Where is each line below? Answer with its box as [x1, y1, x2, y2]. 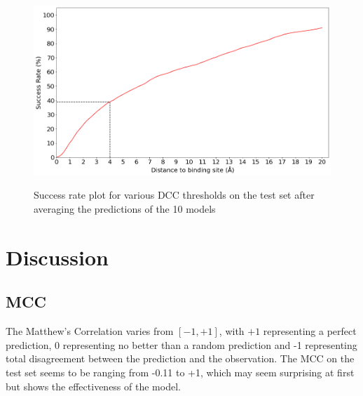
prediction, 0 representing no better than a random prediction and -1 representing [6, 337, 357, 352]
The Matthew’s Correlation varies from [6, 324, 174, 338]
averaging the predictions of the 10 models [34, 201, 216, 216]
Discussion [6, 242, 109, 271]
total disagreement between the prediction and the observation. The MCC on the [6, 351, 355, 366]
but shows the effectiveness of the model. [6, 378, 181, 393]
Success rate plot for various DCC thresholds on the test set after [34, 187, 315, 202]
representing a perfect [263, 324, 357, 338]
